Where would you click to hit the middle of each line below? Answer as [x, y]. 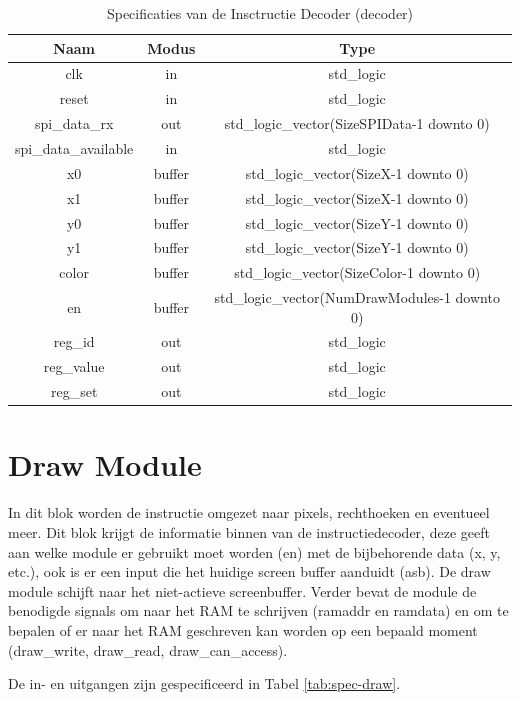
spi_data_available [74, 147]
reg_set [74, 391]
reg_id [74, 341]
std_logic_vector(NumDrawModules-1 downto [357, 297]
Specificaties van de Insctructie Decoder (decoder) [260, 13]
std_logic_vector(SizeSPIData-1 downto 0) [357, 123]
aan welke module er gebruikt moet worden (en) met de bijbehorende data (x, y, [254, 551]
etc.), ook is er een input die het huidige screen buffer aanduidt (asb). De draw [249, 571]
